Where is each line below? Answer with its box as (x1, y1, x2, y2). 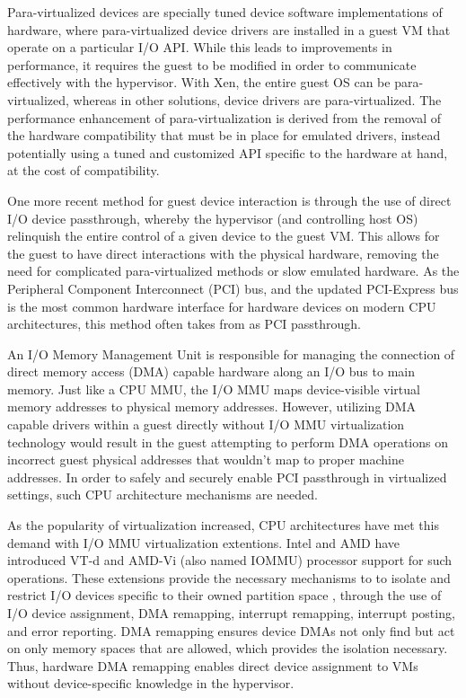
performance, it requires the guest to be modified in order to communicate (7, 55, 417, 74)
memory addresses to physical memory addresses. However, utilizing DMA (7, 397, 417, 416)
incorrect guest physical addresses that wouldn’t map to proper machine (7, 450, 404, 469)
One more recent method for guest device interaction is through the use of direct (7, 190, 452, 209)
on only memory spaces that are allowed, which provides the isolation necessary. (7, 639, 448, 658)
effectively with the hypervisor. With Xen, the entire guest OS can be (7, 73, 391, 92)
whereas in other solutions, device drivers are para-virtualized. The (73, 90, 442, 109)
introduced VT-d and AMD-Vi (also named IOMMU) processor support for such (7, 551, 453, 570)
